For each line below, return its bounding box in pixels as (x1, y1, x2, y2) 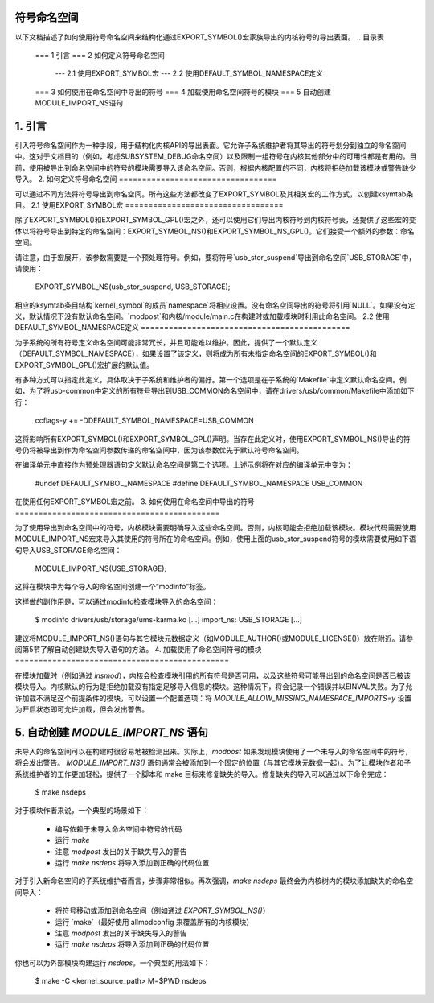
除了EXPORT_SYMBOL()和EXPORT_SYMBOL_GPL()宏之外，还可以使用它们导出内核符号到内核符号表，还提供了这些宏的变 (14, 215, 416, 225)
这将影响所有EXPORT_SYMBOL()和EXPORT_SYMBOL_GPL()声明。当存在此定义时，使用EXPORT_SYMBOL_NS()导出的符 (14, 434, 411, 444)
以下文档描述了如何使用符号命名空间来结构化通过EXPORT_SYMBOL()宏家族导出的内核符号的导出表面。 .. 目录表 (14, 32, 385, 42)
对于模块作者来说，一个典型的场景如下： (14, 806, 149, 815)
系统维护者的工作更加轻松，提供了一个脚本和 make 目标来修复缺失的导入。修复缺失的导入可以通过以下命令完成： (14, 769, 389, 778)
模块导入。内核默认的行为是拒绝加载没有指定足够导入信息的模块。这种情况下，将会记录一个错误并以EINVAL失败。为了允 (14, 682, 413, 691)
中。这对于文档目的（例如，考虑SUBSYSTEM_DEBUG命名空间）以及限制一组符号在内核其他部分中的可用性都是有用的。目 (14, 151, 417, 161)
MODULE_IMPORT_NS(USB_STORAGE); (35, 563, 167, 573)
